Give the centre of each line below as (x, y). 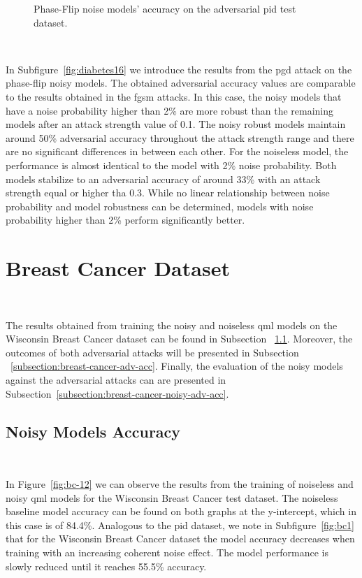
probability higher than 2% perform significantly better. (125, 220)
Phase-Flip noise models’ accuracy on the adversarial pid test (165, 8)
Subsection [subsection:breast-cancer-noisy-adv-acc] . (117, 393)
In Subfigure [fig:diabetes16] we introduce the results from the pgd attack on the (179, 69)
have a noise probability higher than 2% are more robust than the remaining (170, 110)
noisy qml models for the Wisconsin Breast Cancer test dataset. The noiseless (172, 497)
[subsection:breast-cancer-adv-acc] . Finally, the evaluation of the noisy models (177, 366)
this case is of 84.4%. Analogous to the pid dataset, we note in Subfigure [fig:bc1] (180, 525)
